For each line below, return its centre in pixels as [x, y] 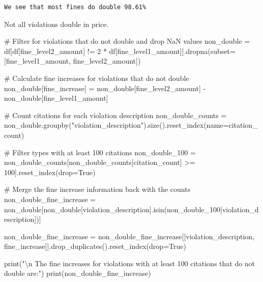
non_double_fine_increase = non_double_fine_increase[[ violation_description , [129, 236]
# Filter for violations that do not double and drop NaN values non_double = [127, 41]
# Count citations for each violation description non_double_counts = [115, 115]
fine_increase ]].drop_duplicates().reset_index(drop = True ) [95, 246]
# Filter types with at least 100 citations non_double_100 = [100, 152]
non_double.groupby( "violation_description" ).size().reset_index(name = [116, 125]
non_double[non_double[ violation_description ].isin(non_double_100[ [113, 209]
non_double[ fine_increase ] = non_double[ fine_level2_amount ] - [105, 88]
